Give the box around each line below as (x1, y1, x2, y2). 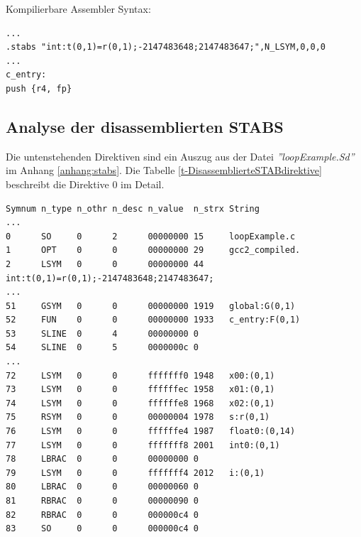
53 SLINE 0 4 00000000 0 (6, 328, 199, 339)
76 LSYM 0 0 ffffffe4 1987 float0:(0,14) (6, 426, 296, 437)
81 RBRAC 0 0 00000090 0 (6, 496, 199, 506)
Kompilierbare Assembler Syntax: (6, 1, 151, 16)
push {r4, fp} (6, 83, 72, 94)
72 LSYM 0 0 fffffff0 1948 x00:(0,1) (6, 370, 275, 381)
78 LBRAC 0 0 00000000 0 (6, 454, 199, 465)
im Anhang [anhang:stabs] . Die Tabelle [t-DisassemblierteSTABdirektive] (6, 163, 322, 178)
